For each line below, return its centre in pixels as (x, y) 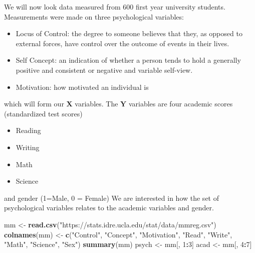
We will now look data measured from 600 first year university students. (115, 7)
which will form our (34, 104)
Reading (28, 130)
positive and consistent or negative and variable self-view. (104, 70)
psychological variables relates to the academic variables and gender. (109, 208)
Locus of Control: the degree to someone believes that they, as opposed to (129, 33)
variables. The (96, 104)
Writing (28, 147)
